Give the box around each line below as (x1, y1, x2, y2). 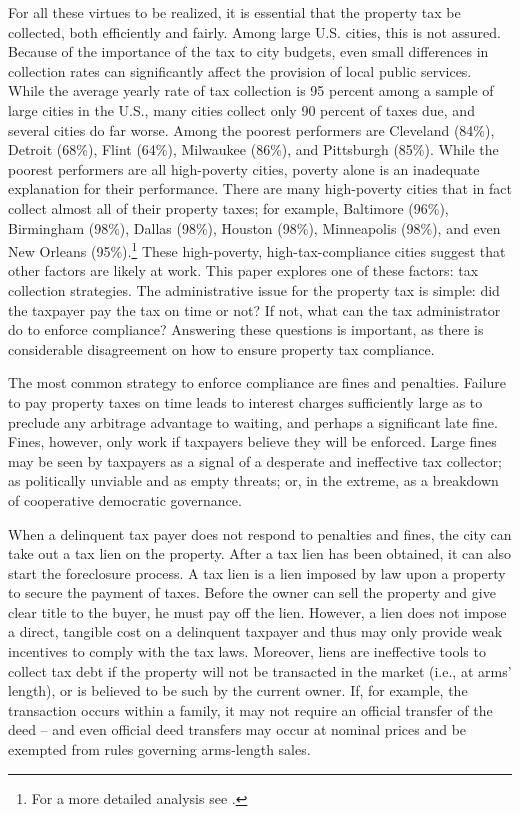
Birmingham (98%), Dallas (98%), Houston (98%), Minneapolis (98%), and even (8, 217, 501, 238)
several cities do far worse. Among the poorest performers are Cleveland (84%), (8, 119, 495, 140)
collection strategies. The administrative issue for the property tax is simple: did (8, 279, 500, 300)
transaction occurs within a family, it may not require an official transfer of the (8, 699, 493, 720)
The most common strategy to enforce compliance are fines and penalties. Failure (8, 372, 507, 393)
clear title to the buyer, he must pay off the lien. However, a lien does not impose (8, 601, 507, 622)
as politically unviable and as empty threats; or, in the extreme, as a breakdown (8, 470, 499, 491)
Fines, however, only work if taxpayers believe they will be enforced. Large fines (8, 431, 497, 452)
